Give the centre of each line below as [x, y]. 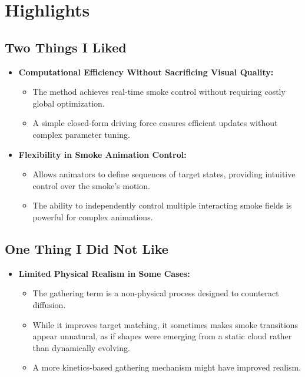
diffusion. [49, 304]
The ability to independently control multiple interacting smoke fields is [162, 205]
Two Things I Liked [66, 47]
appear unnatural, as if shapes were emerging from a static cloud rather [162, 336]
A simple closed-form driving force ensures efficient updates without [155, 123]
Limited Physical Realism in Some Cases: [104, 273]
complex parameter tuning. [81, 134]
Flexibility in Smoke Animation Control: [102, 154]
